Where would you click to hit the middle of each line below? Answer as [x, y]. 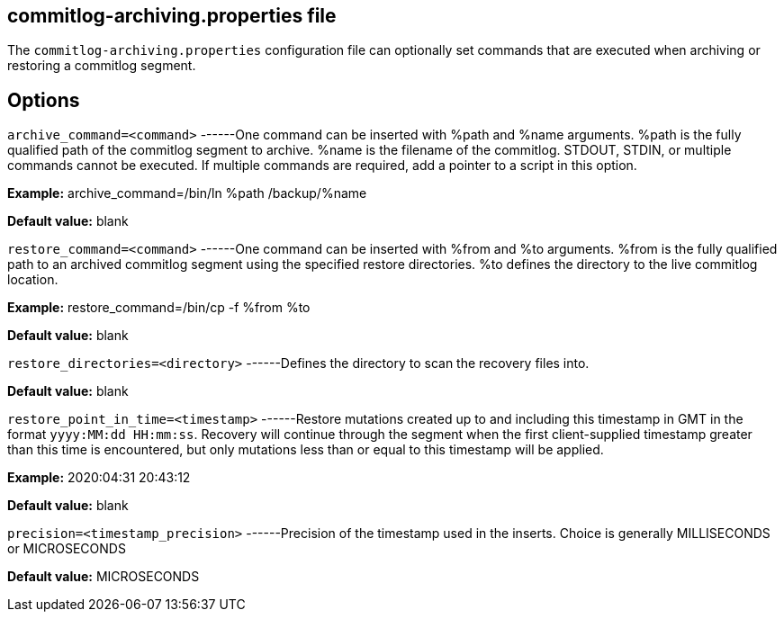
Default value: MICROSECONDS [104, 577]
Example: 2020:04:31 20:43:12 [99, 478]
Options [44, 100]
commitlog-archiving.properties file [172, 16]
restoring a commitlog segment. [102, 66]
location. [33, 280]
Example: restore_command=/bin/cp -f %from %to [159, 308]
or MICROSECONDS [67, 549]
